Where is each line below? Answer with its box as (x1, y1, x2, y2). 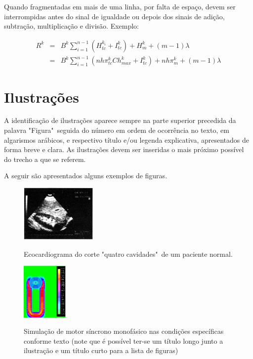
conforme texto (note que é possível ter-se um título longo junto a (24, 335, 223, 346)
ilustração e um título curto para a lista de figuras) (24, 345, 178, 356)
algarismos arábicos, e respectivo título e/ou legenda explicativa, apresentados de (4, 134, 250, 145)
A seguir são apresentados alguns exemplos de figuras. (4, 170, 168, 181)
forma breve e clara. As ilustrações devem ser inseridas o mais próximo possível (4, 144, 244, 155)
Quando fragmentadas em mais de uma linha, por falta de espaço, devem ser (4, 1, 236, 11)
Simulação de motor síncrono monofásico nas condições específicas (24, 326, 224, 336)
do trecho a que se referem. (4, 154, 86, 164)
